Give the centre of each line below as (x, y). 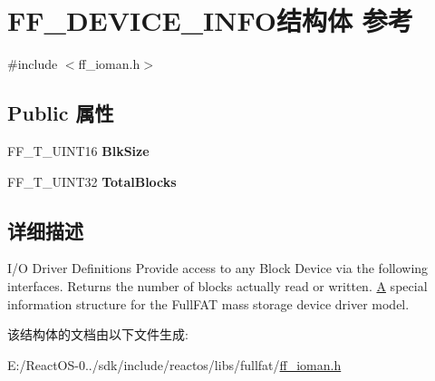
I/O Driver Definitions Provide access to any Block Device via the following (218, 268)
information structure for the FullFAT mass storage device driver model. (208, 303)
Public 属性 (61, 113)
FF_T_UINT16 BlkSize (78, 150)
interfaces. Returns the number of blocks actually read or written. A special (217, 285)
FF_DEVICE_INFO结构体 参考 (210, 20)
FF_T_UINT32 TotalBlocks (92, 181)
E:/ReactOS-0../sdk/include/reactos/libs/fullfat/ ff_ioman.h (174, 364)
